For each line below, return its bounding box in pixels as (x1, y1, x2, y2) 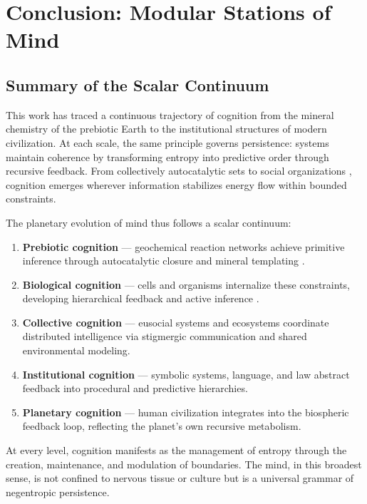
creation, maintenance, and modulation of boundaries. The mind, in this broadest (6, 456, 362, 471)
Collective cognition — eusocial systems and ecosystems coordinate (22, 314, 329, 329)
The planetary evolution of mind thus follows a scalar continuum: (6, 215, 291, 230)
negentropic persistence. (6, 484, 110, 499)
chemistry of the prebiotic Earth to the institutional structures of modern (6, 121, 327, 136)
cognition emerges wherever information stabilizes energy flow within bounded (6, 177, 347, 192)
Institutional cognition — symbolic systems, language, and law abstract (22, 366, 350, 381)
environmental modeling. (22, 343, 130, 358)
